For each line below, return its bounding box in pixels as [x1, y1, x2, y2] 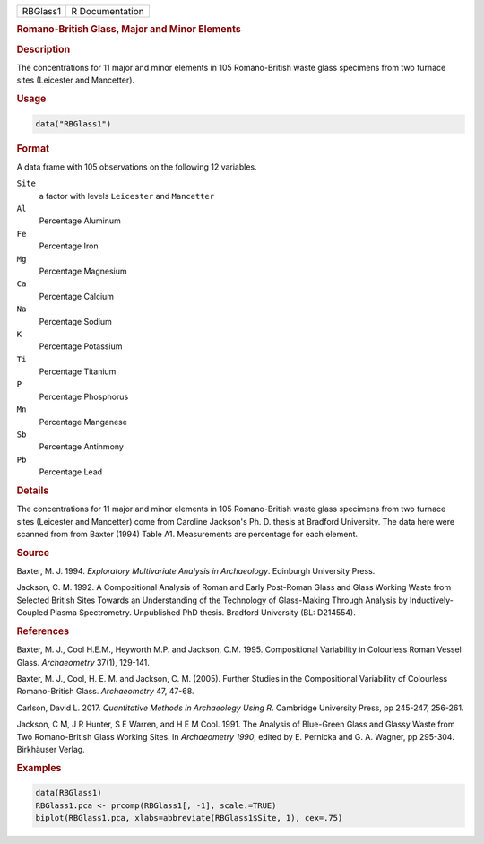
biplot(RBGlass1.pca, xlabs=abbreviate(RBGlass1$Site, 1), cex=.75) [35, 813, 343, 823]
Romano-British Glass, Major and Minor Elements [16, 23, 241, 36]
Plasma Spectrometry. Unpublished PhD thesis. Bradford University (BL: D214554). [49, 607, 356, 618]
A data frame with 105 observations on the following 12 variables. [16, 161, 257, 172]
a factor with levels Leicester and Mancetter [39, 190, 215, 201]
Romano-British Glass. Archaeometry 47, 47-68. [16, 686, 194, 697]
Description [16, 43, 71, 56]
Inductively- [409, 595, 454, 605]
